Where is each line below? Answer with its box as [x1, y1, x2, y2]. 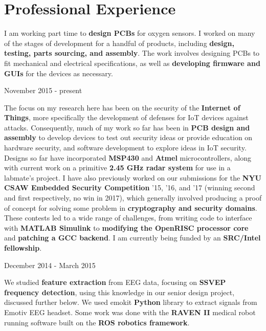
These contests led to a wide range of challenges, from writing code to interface [4, 212, 252, 223]
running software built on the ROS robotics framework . [4, 317, 190, 327]
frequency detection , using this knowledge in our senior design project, [4, 286, 235, 297]
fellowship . [4, 242, 42, 253]
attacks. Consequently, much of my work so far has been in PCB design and [4, 122, 250, 133]
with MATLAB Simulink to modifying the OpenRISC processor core [4, 222, 249, 233]
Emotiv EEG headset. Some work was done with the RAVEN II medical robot [4, 306, 256, 317]
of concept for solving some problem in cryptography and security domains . [4, 202, 257, 213]
